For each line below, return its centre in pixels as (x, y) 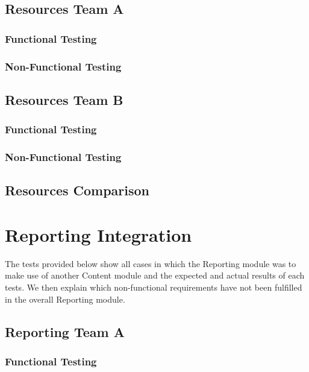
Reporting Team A (65, 331)
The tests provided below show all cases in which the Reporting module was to (151, 263)
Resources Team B (64, 99)
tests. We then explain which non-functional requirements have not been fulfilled (154, 287)
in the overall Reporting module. (65, 299)
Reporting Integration (98, 234)
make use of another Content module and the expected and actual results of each (155, 275)
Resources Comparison (77, 190)
